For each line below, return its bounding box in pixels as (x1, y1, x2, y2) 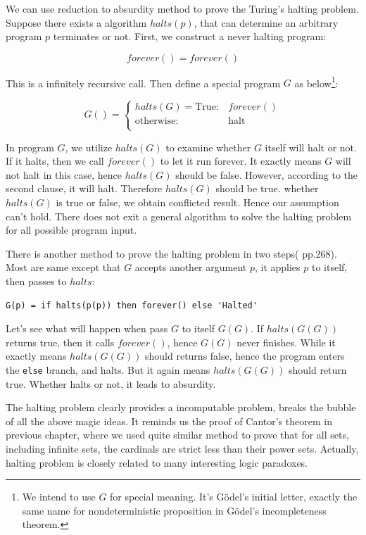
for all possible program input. (6, 222, 137, 237)
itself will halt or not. (265, 139, 357, 154)
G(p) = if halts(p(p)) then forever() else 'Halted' (6, 300, 258, 310)
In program (6, 139, 54, 154)
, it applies (254, 260, 301, 275)
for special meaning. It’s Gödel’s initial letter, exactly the (110, 489, 358, 504)
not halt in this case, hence (6, 167, 122, 182)
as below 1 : (294, 73, 339, 90)
